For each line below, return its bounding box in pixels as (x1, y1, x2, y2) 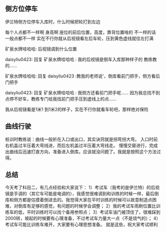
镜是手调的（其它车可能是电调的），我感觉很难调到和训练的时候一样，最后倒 (5, 191, 159, 196)
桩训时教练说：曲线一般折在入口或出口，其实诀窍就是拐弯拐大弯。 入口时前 (5, 136, 158, 142)
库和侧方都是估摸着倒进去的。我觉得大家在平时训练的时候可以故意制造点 (5, 197, 152, 203)
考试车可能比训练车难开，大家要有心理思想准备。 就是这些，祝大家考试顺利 (5, 222, 158, 228)
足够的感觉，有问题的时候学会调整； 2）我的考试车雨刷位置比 (31, 203, 157, 209)
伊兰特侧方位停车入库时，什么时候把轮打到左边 (5, 19, 100, 25)
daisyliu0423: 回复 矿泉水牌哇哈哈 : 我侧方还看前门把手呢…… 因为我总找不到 (5, 89, 161, 95)
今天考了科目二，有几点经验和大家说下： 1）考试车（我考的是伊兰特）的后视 (5, 185, 160, 191)
